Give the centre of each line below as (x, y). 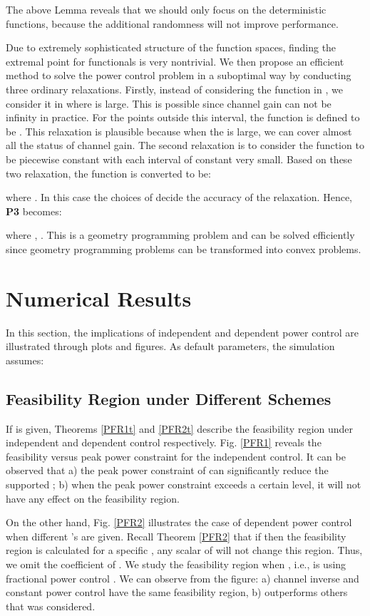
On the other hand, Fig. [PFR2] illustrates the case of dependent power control (179, 522)
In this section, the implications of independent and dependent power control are (183, 332)
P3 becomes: (34, 211)
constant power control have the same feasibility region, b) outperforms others (177, 592)
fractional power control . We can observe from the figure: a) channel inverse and (183, 578)
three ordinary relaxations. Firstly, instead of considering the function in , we (174, 89)
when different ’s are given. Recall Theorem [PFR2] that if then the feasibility (176, 536)
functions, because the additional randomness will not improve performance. (172, 23)
